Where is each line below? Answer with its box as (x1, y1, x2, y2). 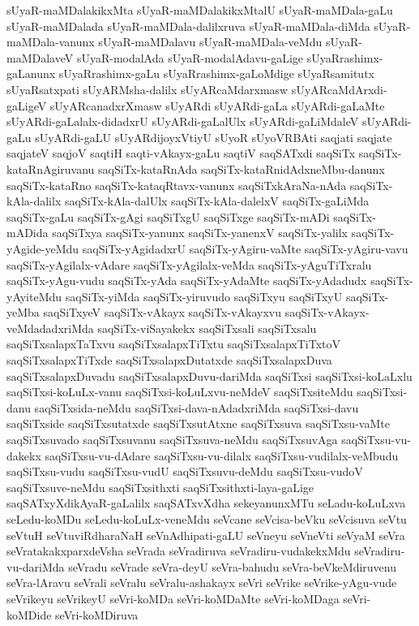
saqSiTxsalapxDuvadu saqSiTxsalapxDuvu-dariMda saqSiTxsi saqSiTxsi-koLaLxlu (6, 367, 413, 384)
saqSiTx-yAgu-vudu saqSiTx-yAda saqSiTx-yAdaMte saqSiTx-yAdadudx (6, 272, 367, 289)
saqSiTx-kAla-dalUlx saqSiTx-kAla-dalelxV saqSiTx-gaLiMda (64, 192, 370, 209)
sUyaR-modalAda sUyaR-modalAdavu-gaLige (76, 49, 304, 66)
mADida (6, 224, 49, 241)
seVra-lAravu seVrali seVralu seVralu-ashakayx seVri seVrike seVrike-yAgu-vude (6, 574, 397, 591)
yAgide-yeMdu (6, 240, 79, 257)
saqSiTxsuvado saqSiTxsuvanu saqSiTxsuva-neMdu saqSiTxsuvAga (6, 431, 338, 448)
